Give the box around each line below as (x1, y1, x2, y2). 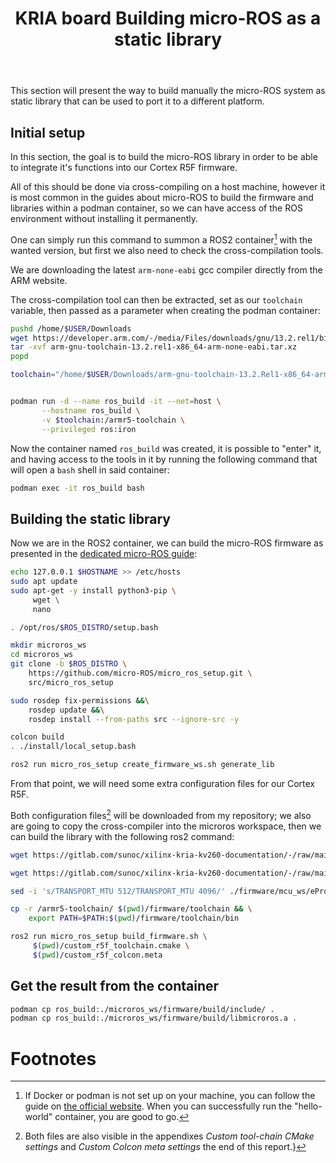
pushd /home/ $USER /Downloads (10, 323, 132, 334)
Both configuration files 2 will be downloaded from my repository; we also (10, 808, 312, 821)
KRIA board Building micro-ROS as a (14, 7, 322, 30)
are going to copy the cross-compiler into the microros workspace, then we (10, 820, 322, 832)
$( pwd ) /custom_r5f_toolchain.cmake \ (32, 941, 190, 951)
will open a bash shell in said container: (10, 463, 170, 476)
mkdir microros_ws (10, 640, 87, 651)
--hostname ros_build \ (41, 405, 141, 416)
